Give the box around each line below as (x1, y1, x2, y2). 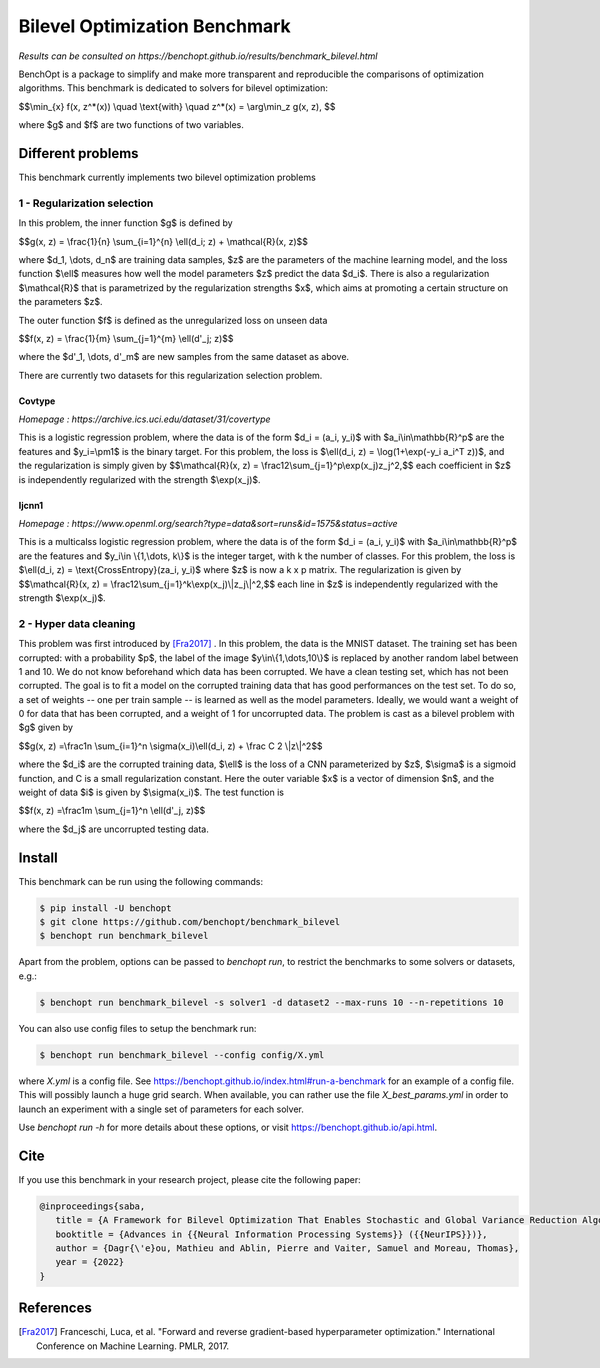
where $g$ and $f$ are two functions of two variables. (18, 119, 244, 131)
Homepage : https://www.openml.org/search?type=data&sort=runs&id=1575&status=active (18, 518, 399, 530)
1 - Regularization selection (18, 196, 154, 210)
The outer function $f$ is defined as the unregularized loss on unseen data (18, 314, 328, 326)
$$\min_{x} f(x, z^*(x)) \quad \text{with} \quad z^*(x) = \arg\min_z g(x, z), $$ (18, 100, 336, 112)
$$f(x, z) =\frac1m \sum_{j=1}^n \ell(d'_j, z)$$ (18, 805, 206, 817)
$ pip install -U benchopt (39, 902, 172, 914)
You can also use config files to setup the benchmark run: (18, 1022, 257, 1034)
